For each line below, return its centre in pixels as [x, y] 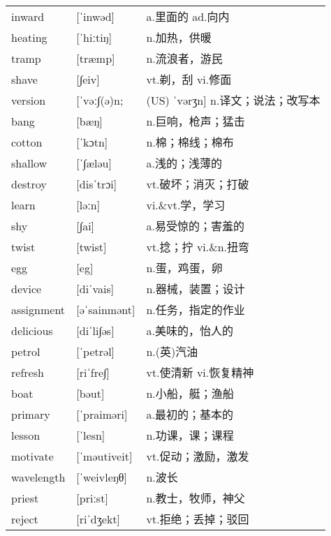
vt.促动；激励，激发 [198, 456]
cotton [27, 142]
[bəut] [90, 393]
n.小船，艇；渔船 [190, 394]
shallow [29, 163]
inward [28, 16]
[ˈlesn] [91, 435]
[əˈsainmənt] [106, 309]
